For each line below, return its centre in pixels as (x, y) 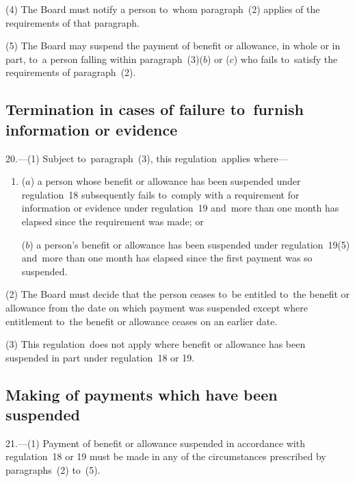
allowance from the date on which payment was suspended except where (157, 307)
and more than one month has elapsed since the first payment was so (167, 258)
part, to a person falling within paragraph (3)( (104, 59)
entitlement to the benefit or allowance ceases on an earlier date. (142, 321)
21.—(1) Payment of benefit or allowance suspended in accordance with (155, 443)
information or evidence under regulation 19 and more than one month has (180, 208)
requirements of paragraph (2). (71, 72)
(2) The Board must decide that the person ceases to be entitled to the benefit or (178, 294)
